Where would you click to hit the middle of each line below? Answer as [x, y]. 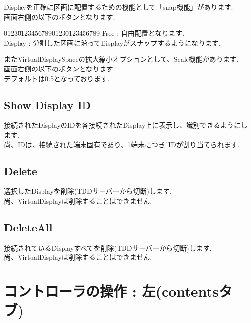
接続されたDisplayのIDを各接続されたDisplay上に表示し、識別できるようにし [126, 125]
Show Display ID [48, 104]
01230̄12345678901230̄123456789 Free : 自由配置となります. [94, 33]
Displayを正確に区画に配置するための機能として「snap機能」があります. [119, 7]
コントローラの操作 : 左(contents [111, 291]
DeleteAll [28, 227]
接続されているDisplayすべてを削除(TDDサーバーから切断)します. [108, 247]
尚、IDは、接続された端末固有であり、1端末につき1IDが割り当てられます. [122, 144]
